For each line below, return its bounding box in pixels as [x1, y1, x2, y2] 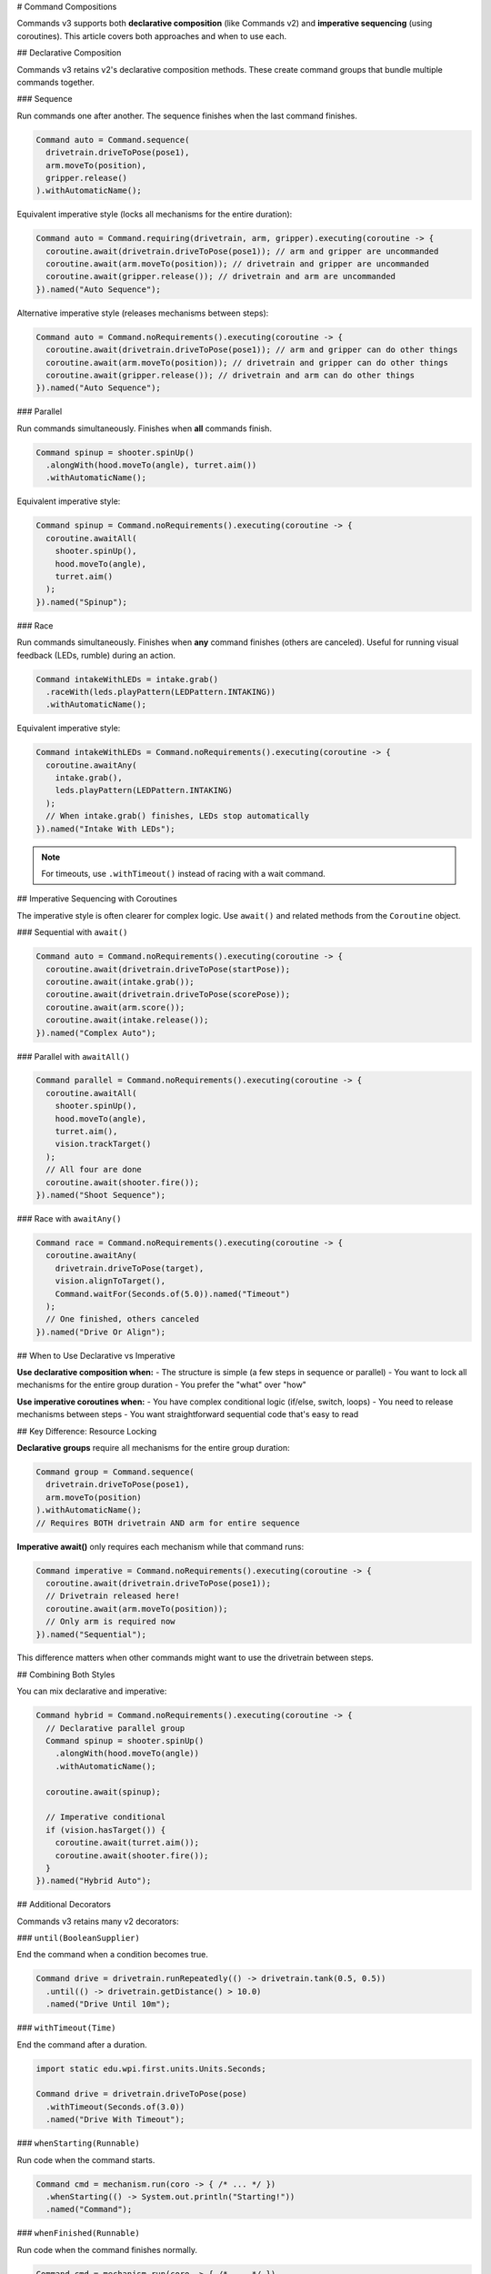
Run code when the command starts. [16, 2154, 155, 2165]
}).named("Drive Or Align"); [35, 1326, 166, 1337]
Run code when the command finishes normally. [16, 2244, 197, 2255]
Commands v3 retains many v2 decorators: [16, 1916, 179, 1927]
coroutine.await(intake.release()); [45, 1015, 209, 1025]
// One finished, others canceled [45, 1314, 200, 1324]
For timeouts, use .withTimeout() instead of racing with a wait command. [41, 869, 326, 880]
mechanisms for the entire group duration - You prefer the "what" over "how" [16, 1379, 306, 1391]
